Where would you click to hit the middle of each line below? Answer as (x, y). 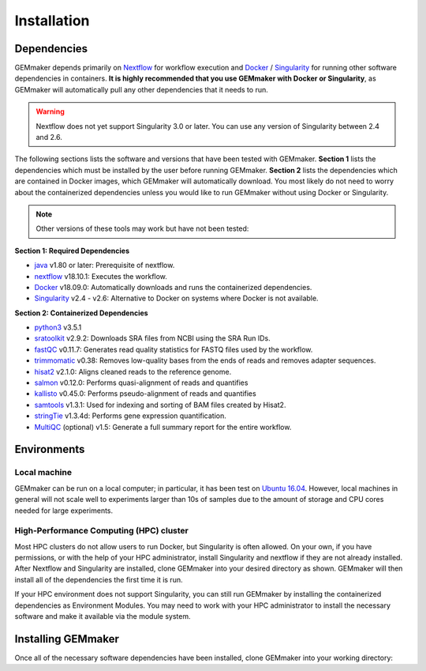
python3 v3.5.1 (58, 327)
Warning (50, 111)
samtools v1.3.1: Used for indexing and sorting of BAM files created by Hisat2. (160, 405)
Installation (52, 21)
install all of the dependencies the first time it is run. (99, 579)
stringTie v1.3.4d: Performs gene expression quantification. (130, 416)
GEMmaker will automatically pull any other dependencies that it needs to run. (141, 89)
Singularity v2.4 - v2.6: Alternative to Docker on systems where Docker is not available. (176, 298)
